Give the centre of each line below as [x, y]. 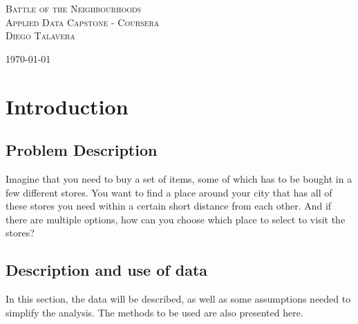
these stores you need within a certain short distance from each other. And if [169, 206]
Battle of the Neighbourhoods [74, 8]
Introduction [67, 106]
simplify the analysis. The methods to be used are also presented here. [154, 312]
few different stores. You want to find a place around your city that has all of [169, 192]
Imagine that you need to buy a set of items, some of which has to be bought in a [179, 178]
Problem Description [82, 150]
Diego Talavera [40, 36]
